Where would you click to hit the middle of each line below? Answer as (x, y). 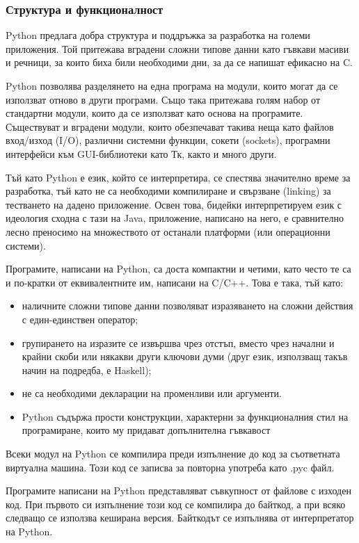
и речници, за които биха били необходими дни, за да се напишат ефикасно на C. (179, 62)
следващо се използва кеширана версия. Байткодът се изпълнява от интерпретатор (180, 518)
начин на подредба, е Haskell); (87, 370)
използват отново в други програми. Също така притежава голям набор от (163, 99)
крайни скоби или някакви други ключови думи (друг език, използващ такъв (185, 356)
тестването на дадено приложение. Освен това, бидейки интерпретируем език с (174, 204)
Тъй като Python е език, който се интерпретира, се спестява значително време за (178, 177)
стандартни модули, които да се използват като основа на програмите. (154, 113)
